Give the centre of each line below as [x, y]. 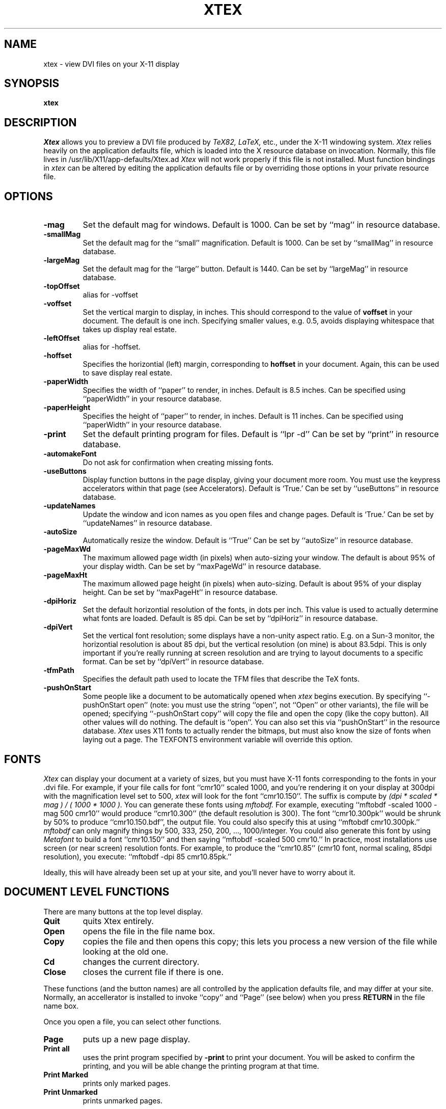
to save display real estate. [128, 373]
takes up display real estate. [130, 330]
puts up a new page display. [136, 1039]
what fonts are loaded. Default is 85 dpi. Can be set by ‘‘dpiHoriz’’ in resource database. [230, 618]
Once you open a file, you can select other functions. [132, 1021]
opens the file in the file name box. [149, 931]
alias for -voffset [110, 295]
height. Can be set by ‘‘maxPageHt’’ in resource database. [180, 592]
